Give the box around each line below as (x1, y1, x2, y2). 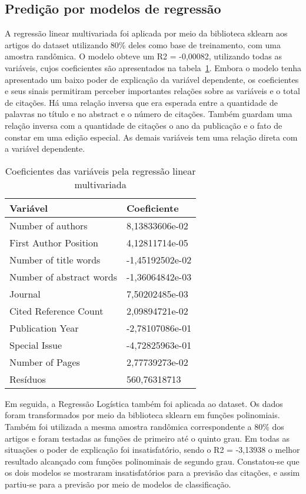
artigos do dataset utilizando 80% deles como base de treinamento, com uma (5, 38, 281, 51)
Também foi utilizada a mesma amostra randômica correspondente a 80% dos (5, 420, 284, 432)
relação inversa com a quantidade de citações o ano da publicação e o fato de (5, 119, 282, 131)
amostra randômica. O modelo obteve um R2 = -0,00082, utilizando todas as (5, 50, 282, 62)
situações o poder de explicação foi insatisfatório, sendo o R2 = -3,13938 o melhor (5, 443, 300, 456)
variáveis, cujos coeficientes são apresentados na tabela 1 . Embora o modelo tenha (5, 61, 301, 74)
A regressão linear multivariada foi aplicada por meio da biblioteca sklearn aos (5, 27, 288, 39)
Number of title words (9, 252, 101, 266)
